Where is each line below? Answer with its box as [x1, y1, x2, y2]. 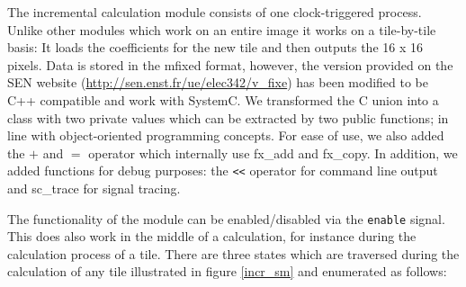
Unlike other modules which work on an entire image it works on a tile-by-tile [7, 20, 436, 39]
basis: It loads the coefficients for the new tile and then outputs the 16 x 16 [7, 38, 423, 57]
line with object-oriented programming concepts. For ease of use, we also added [7, 126, 444, 145]
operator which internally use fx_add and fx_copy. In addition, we [88, 143, 458, 162]
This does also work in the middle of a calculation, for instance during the [7, 227, 417, 246]
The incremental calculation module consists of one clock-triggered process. [7, 3, 422, 21]
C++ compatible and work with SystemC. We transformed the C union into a [7, 90, 439, 109]
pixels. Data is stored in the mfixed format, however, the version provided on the [7, 55, 453, 74]
